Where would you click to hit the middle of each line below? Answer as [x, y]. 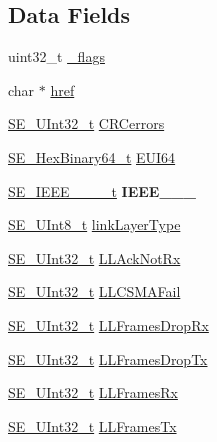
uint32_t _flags [56, 56]
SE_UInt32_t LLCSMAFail [94, 291]
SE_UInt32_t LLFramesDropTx [108, 358]
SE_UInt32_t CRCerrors [86, 123]
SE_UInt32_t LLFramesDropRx [108, 324]
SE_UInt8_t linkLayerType [94, 224]
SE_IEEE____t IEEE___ [102, 190]
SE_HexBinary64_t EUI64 [92, 156]
